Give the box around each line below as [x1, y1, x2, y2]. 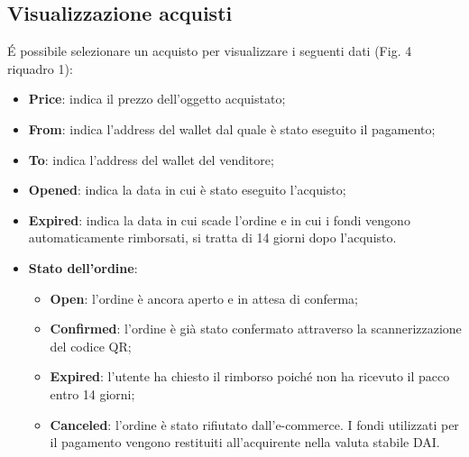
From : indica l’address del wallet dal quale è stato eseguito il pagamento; [28, 119, 436, 138]
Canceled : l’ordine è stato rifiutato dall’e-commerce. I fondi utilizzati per [50, 415, 459, 434]
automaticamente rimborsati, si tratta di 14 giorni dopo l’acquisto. [28, 228, 397, 247]
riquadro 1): [7, 59, 73, 78]
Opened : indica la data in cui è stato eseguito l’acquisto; [28, 180, 346, 199]
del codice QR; [50, 336, 132, 355]
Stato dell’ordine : [28, 258, 138, 277]
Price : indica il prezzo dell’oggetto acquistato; [28, 89, 286, 108]
